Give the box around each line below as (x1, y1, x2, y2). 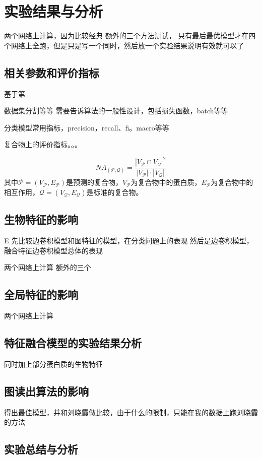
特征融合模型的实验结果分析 (4, 335, 142, 351)
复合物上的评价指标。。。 (4, 139, 82, 150)
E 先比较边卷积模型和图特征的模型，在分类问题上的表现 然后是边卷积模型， (4, 235, 253, 246)
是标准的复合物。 (86, 186, 143, 197)
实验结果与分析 (4, 1, 103, 22)
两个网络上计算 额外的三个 (4, 262, 91, 273)
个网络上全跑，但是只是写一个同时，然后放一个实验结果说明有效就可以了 (4, 40, 244, 50)
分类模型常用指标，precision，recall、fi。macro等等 (4, 122, 169, 133)
